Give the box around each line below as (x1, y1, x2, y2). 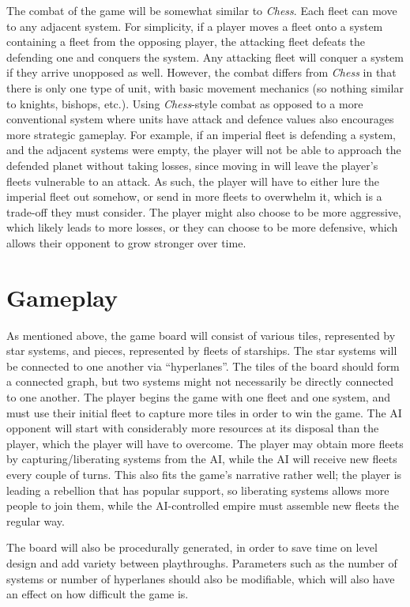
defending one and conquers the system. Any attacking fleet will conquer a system (6, 48, 404, 65)
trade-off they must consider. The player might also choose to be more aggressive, (6, 203, 401, 220)
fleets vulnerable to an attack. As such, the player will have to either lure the (6, 172, 380, 189)
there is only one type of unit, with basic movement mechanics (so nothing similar (6, 79, 404, 96)
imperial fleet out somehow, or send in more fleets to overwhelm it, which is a (6, 188, 382, 205)
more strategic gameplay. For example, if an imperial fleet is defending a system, (6, 126, 396, 142)
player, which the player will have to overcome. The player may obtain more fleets (6, 435, 404, 451)
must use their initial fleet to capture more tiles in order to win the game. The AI (6, 404, 402, 420)
